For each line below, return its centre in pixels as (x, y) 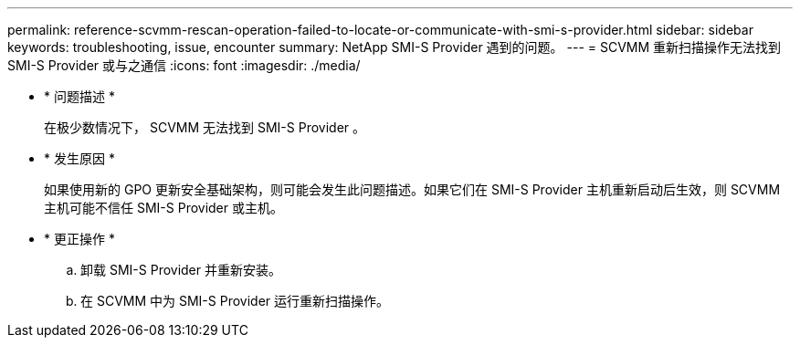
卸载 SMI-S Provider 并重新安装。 (181, 270)
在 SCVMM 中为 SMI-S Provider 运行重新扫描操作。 (235, 301)
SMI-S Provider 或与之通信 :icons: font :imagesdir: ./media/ (184, 65)
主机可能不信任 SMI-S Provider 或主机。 (163, 208)
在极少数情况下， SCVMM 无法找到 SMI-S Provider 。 (205, 127)
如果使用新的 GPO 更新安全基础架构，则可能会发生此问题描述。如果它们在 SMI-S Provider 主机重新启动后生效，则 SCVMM (412, 189)
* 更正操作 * (79, 239)
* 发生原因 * (79, 158)
